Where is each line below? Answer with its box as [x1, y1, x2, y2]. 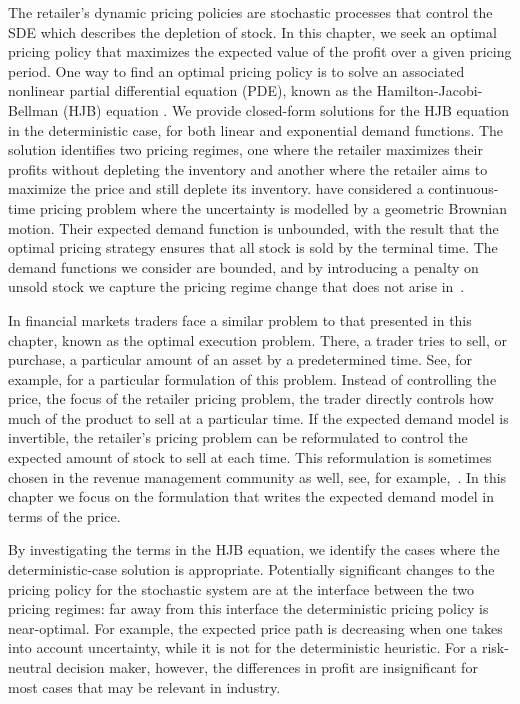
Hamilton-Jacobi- [376, 80, 483, 101]
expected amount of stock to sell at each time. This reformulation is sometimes [8, 447, 492, 468]
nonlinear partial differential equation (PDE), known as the [8, 80, 373, 101]
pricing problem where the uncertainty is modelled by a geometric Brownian [39, 197, 508, 218]
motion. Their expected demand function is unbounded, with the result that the [8, 217, 499, 238]
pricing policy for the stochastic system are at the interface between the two [8, 578, 474, 599]
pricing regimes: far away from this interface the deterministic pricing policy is [8, 598, 489, 619]
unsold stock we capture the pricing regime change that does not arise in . [8, 276, 465, 297]
